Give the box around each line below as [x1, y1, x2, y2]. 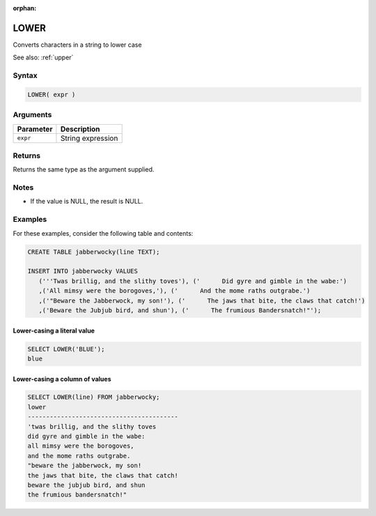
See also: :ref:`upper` [13, 53, 74, 62]
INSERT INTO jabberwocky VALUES [27, 267, 139, 275]
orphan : [13, 4, 37, 12]
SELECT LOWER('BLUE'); [27, 345, 105, 353]
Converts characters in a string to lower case [13, 40, 142, 49]
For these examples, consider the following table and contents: [13, 229, 194, 237]
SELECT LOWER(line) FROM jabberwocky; [27, 393, 160, 401]
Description [60, 124, 100, 134]
